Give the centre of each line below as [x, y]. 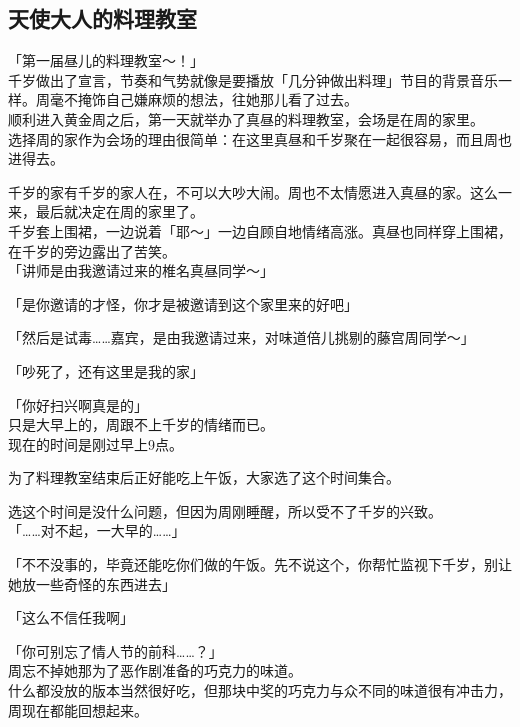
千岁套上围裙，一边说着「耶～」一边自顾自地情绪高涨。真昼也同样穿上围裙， [260, 230]
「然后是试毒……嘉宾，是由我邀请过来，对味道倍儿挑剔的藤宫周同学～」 [241, 337]
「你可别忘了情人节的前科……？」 [115, 650]
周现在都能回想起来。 [78, 709]
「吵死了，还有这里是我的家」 [106, 370]
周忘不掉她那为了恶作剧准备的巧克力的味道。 [155, 670]
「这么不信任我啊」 [71, 617]
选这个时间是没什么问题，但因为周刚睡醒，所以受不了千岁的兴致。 [225, 510]
